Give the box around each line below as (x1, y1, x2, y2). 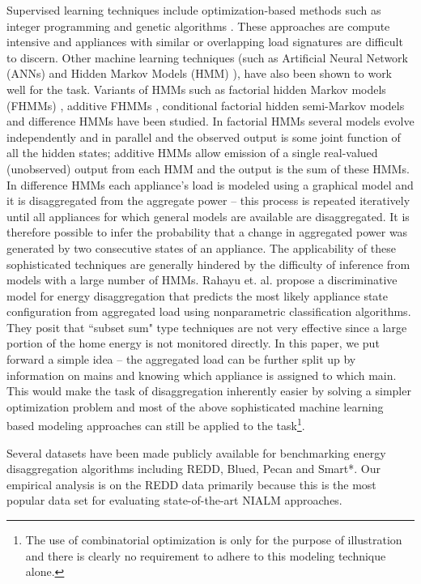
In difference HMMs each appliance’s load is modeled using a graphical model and (6, 176, 414, 193)
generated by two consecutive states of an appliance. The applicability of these (6, 239, 396, 256)
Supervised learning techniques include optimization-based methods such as (6, 2, 381, 18)
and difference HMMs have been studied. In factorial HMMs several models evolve (6, 113, 415, 130)
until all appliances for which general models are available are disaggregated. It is (6, 207, 410, 224)
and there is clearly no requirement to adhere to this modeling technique (25, 547, 386, 564)
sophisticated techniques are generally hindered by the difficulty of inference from (6, 255, 410, 272)
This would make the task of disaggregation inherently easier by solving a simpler (6, 382, 411, 399)
